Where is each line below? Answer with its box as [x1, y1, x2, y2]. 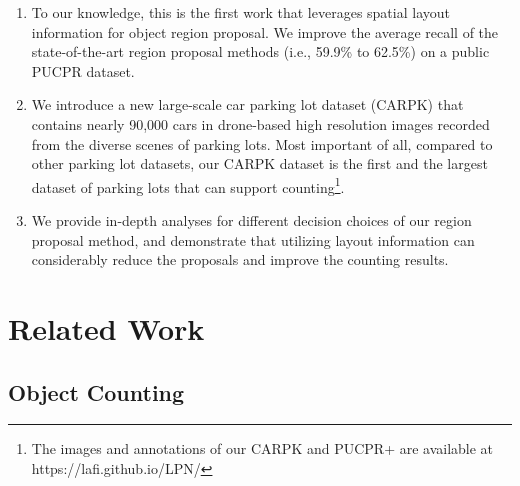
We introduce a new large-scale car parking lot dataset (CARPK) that [31, 94, 464, 115]
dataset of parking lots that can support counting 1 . [31, 173, 345, 197]
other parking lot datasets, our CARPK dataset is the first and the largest [31, 153, 488, 174]
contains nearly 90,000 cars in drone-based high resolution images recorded [31, 113, 490, 134]
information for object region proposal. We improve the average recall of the [31, 21, 499, 42]
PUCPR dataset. [31, 60, 135, 81]
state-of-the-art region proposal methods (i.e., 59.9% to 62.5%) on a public [31, 41, 490, 62]
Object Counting [8, 376, 185, 407]
